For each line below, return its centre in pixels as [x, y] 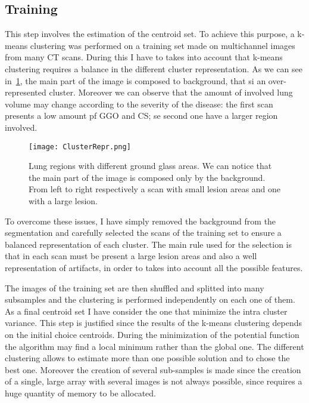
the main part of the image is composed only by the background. [147, 177]
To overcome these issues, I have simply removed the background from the [141, 221]
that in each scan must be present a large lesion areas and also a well [131, 256]
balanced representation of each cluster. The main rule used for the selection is [148, 244]
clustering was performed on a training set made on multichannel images [163, 45]
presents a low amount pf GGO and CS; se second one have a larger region [141, 116]
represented [26, 92]
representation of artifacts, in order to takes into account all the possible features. [154, 267]
